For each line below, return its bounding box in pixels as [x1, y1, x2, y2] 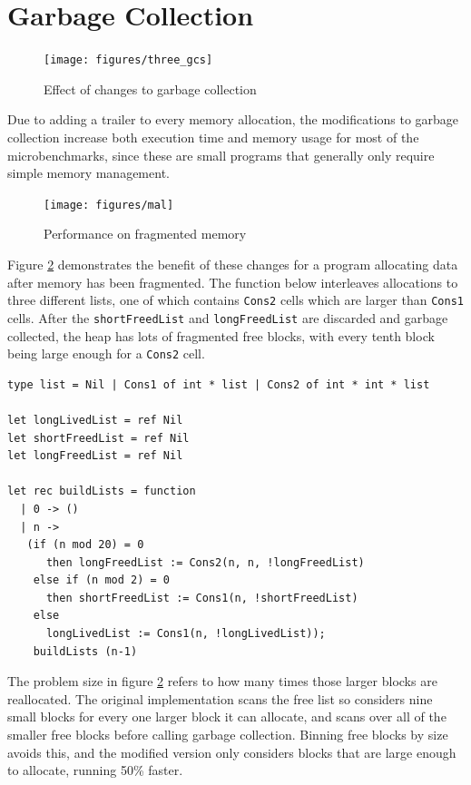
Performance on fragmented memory [44, 224, 247, 243]
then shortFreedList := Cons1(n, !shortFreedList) [45, 591, 358, 604]
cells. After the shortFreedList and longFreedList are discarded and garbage [7, 308, 448, 327]
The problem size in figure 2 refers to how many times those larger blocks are [7, 672, 437, 691]
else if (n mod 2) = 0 [33, 574, 170, 587]
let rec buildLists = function [7, 485, 196, 498]
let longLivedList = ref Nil [7, 413, 183, 427]
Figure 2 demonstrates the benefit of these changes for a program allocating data [7, 255, 458, 273]
